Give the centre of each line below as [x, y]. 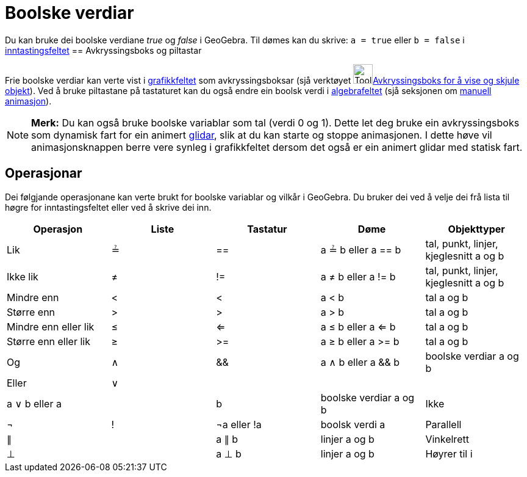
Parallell [443, 424]
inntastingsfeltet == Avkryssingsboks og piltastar [103, 50]
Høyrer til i [449, 453]
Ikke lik [23, 276]
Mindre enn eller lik [51, 326]
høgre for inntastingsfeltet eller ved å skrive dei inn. [108, 207]
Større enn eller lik [48, 341]
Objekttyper [476, 229]
